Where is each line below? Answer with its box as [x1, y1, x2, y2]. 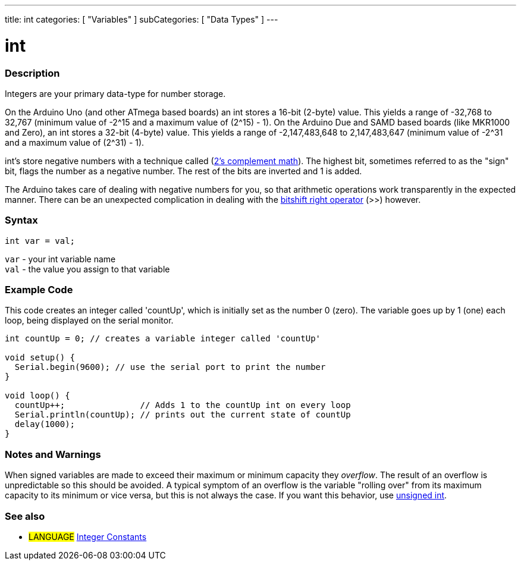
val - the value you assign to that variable [5, 263, 170, 274]
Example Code [5, 284, 73, 296]
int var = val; [5, 236, 76, 246]
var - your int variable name [5, 253, 116, 264]
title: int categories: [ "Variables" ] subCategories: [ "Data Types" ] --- [5, 14, 278, 24]
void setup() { [5, 353, 76, 363]
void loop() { [5, 391, 70, 401]
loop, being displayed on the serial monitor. [5, 315, 174, 326]
